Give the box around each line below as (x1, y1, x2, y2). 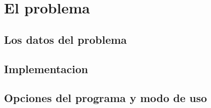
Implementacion (4, 61, 88, 76)
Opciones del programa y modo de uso (4, 90, 207, 106)
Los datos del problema (4, 31, 127, 47)
